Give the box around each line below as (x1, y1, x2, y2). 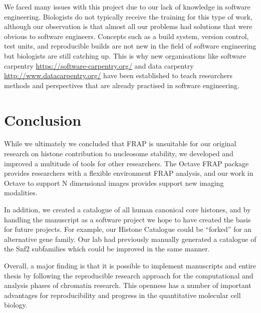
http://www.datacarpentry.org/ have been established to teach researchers (4, 70, 232, 81)
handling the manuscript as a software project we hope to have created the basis (4, 214, 251, 224)
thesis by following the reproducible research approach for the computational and (4, 270, 253, 280)
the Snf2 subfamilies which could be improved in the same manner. (4, 243, 210, 254)
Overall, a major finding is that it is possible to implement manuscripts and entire (4, 260, 256, 270)
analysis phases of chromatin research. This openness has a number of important (4, 280, 251, 290)
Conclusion (4, 109, 82, 130)
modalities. (4, 187, 38, 198)
